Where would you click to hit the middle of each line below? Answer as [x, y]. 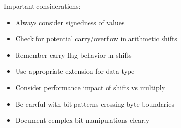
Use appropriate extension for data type [75, 71]
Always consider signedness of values [70, 22]
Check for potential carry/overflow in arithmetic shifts [96, 39]
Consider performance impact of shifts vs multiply [90, 87]
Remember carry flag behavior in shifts [73, 55]
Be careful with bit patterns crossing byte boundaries [95, 104]
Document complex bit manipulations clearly [82, 120]
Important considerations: [42, 6]
